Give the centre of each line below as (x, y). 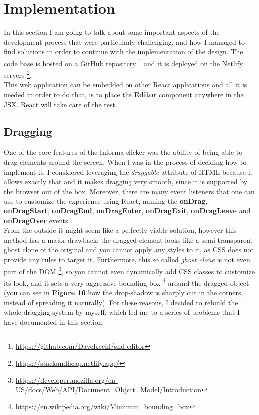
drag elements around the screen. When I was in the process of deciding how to (125, 161)
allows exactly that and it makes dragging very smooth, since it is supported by (126, 181)
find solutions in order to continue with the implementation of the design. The (124, 52)
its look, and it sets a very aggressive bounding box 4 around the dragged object (127, 282)
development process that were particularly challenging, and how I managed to (124, 42)
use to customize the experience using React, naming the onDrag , (106, 201)
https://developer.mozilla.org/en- (66, 379)
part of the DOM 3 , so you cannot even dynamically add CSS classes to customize (129, 270)
